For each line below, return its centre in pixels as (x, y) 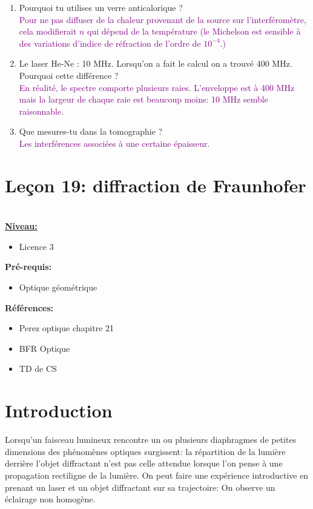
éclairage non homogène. (50, 499)
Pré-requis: (28, 267)
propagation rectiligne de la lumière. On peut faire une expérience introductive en (157, 475)
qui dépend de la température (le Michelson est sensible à (194, 31)
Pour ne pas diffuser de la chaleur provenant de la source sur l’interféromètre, (163, 19)
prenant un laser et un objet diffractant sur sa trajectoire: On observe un (140, 487)
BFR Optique (44, 348)
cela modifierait (48, 31)
